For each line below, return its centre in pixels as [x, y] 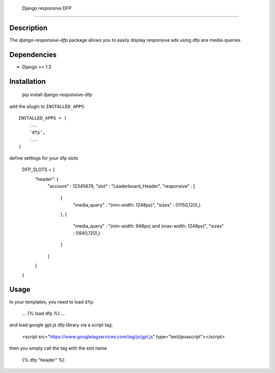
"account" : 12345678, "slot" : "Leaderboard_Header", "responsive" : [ [121, 186]
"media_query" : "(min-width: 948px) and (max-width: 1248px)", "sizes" [148, 226]
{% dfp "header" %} [44, 360]
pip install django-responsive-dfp [57, 95]
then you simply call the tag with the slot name [58, 348]
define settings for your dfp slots [44, 158]
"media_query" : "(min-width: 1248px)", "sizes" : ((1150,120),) [137, 205]
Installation [28, 81]
